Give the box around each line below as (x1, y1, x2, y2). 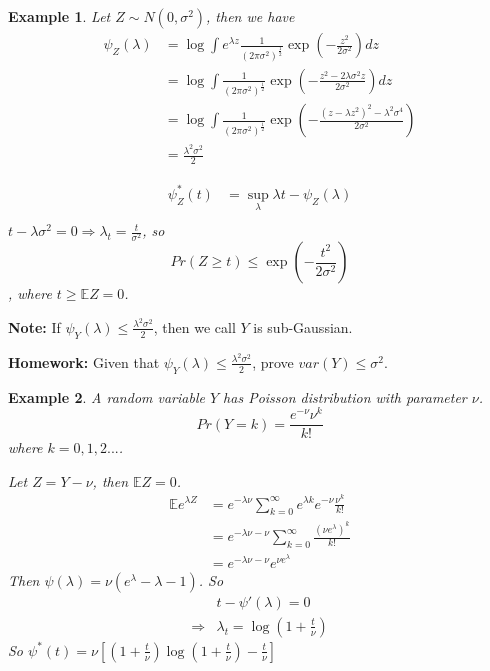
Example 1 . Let (8, 6, 111, 26)
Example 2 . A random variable (8, 386, 205, 407)
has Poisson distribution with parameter (223, 386, 467, 407)
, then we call (153, 316, 236, 337)
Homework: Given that (8, 351, 160, 372)
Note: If (8, 316, 61, 337)
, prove (252, 351, 294, 372)
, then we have (206, 6, 295, 26)
